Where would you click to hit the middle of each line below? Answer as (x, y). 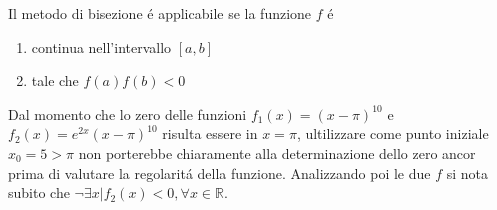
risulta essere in (210, 133)
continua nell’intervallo (101, 46)
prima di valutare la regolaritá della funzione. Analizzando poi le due (219, 172)
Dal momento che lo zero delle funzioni (127, 113)
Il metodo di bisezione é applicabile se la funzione (160, 13)
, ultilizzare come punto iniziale (392, 133)
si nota (467, 172)
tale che (55, 80)
